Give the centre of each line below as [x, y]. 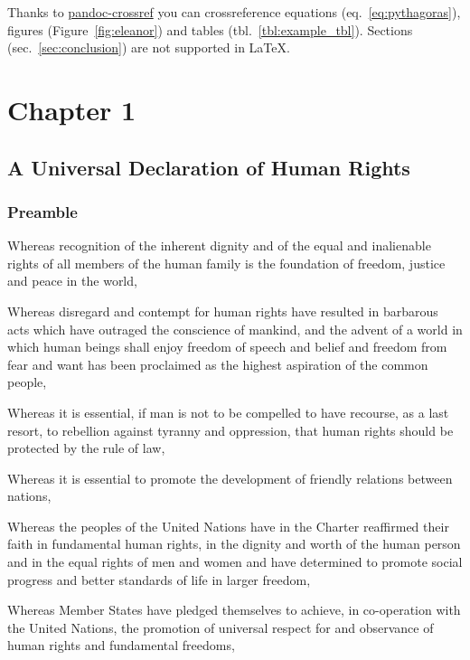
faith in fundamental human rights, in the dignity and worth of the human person [234, 544]
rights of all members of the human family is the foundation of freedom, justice [226, 263]
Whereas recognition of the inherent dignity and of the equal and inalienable [219, 245]
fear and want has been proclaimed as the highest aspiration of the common [218, 364]
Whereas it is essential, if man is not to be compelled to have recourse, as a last [228, 412]
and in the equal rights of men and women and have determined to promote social [235, 562]
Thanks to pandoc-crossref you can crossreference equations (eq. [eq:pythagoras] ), [234, 12]
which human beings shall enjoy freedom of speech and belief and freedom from [227, 347]
